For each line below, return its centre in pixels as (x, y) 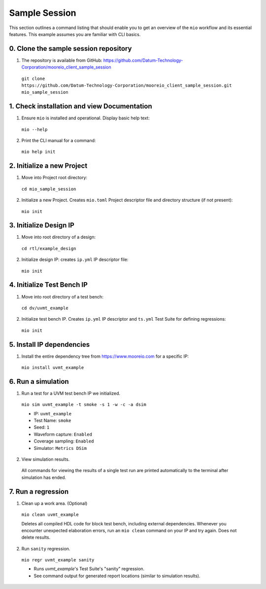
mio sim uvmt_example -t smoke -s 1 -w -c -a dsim (84, 405)
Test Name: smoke (52, 421)
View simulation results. (46, 459)
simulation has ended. (44, 477)
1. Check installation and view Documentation (81, 106)
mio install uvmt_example (53, 368)
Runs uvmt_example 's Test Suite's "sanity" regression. (89, 569)
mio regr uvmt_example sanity (58, 560)
